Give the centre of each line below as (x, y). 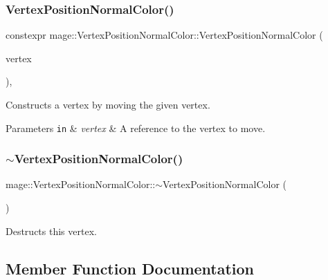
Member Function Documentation (130, 268)
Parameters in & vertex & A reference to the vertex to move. (136, 128)
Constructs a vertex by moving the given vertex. (108, 104)
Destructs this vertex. (51, 231)
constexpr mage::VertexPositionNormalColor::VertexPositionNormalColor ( (164, 35)
